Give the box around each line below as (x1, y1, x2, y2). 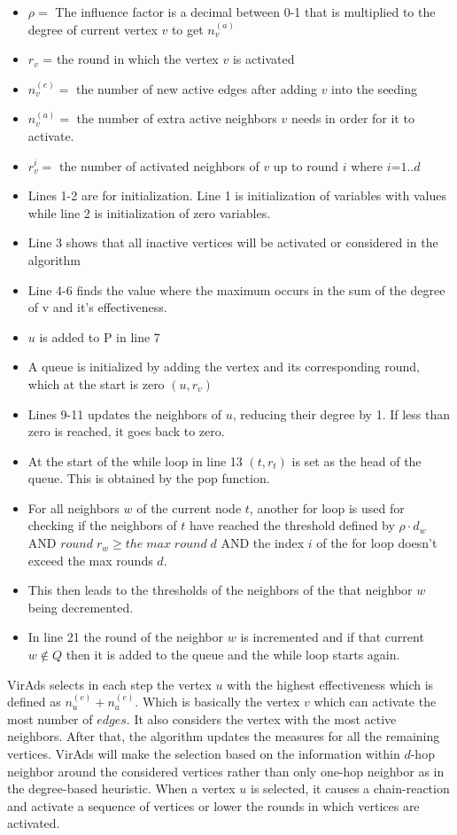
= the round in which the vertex (43, 50, 219, 68)
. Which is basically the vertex (135, 692, 300, 711)
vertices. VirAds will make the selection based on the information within (7, 745, 400, 762)
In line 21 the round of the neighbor (27, 628, 224, 646)
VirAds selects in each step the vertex (7, 675, 212, 693)
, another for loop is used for (249, 498, 405, 517)
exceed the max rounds (27, 550, 153, 569)
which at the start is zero (27, 374, 165, 393)
